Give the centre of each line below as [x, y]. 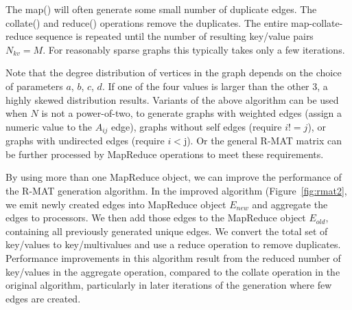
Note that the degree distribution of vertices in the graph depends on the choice [174, 73]
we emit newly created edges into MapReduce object [116, 204]
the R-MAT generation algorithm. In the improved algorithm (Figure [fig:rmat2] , [176, 190]
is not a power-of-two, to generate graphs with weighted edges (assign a [192, 113]
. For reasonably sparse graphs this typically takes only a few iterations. [194, 49]
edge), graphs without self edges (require [197, 126]
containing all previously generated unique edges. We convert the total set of [167, 231]
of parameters [34, 86]
